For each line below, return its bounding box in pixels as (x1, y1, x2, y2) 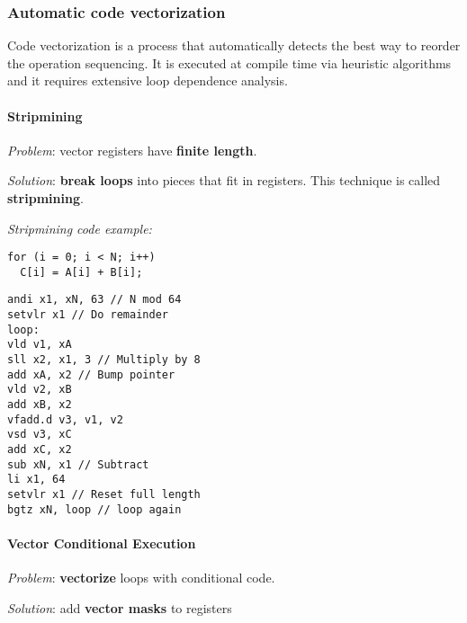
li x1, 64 (7, 473, 66, 486)
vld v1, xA (7, 338, 72, 352)
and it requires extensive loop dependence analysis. (7, 71, 288, 90)
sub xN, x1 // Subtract (7, 458, 149, 471)
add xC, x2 (7, 443, 72, 457)
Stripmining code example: (7, 218, 152, 237)
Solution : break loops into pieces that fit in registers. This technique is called (7, 171, 441, 190)
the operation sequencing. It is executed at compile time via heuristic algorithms (7, 53, 452, 72)
